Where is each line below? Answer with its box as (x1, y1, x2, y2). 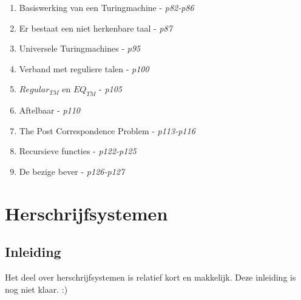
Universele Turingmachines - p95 (19, 42, 141, 55)
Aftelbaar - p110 (19, 104, 81, 117)
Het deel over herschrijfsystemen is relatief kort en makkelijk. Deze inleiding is (5, 271, 296, 284)
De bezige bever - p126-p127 (19, 165, 125, 177)
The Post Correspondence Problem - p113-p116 (19, 124, 195, 137)
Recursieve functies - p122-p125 (19, 145, 137, 157)
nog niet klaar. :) (5, 282, 68, 295)
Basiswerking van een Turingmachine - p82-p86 (19, 1, 194, 13)
